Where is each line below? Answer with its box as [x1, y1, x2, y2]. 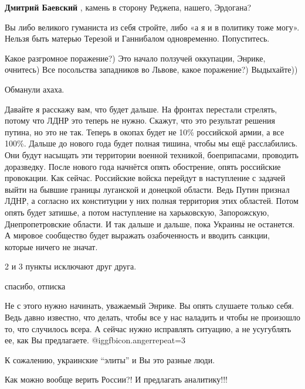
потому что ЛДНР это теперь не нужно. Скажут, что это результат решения [5, 114, 275, 127]
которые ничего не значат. [5, 240, 98, 252]
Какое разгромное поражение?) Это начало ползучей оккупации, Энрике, [5, 52, 266, 64]
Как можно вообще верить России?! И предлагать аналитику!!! [5, 373, 228, 385]
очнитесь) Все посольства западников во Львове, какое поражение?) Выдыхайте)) [5, 63, 298, 76]
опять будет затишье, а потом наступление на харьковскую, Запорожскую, [5, 206, 269, 218]
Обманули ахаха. [5, 83, 65, 95]
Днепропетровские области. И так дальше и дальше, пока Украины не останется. [5, 217, 295, 230]
